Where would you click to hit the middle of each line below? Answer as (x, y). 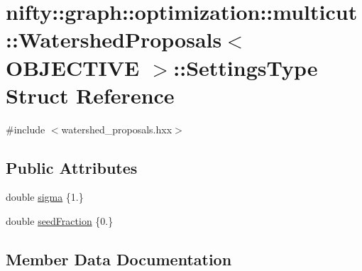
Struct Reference (90, 95)
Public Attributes (72, 167)
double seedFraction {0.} (60, 221)
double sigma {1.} (45, 197)
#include (26, 129)
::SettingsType (246, 67)
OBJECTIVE (73, 67)
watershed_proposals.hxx (117, 129)
